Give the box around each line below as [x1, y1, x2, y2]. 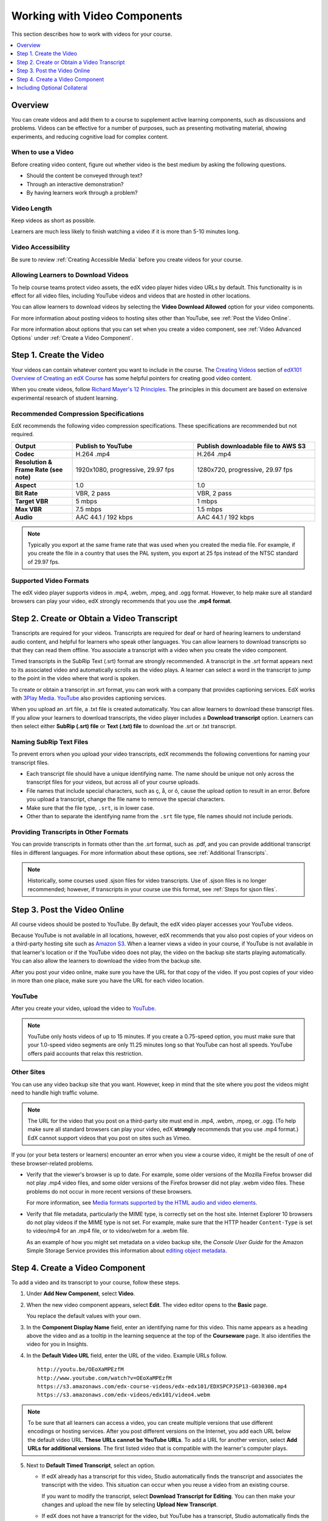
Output [15, 442, 36, 450]
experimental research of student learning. [11, 394, 118, 402]
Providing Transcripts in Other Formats [11, 827, 129, 836]
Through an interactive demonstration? [26, 180, 124, 188]
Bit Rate [15, 489, 38, 497]
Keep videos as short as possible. [11, 217, 96, 224]
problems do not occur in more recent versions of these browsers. [26, 1188, 193, 1195]
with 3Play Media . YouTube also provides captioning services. [11, 694, 166, 701]
